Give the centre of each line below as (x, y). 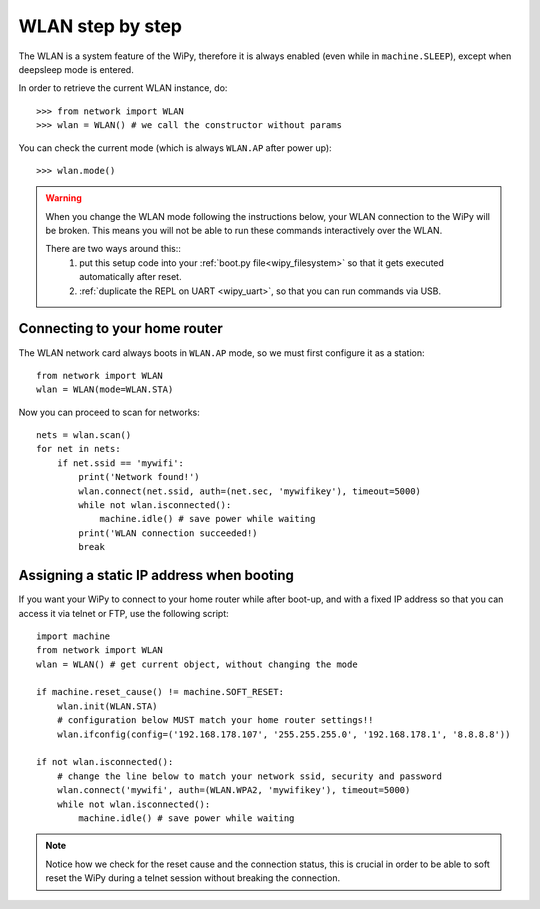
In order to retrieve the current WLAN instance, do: (123, 88)
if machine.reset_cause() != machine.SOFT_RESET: (160, 692)
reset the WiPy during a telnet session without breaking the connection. (192, 878)
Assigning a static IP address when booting (156, 575)
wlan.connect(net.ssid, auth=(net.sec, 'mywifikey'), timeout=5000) (250, 491)
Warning (63, 198)
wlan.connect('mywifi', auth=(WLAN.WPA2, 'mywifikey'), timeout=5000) (233, 790)
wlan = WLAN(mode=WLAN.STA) (105, 389)
